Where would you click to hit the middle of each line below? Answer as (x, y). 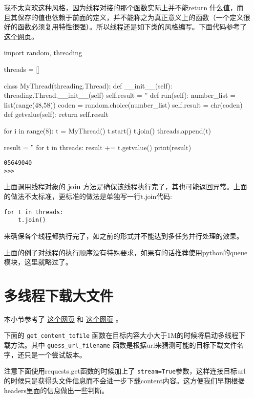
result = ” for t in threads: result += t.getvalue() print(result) (98, 147)
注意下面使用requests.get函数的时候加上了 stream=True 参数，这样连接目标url (125, 371)
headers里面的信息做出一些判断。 (56, 390)
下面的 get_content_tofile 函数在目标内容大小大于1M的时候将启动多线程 (121, 335)
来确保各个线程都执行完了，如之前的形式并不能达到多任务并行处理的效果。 (124, 235)
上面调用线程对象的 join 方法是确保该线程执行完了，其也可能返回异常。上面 (126, 187)
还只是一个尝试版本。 (52, 354)
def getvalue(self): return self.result (56, 114)
